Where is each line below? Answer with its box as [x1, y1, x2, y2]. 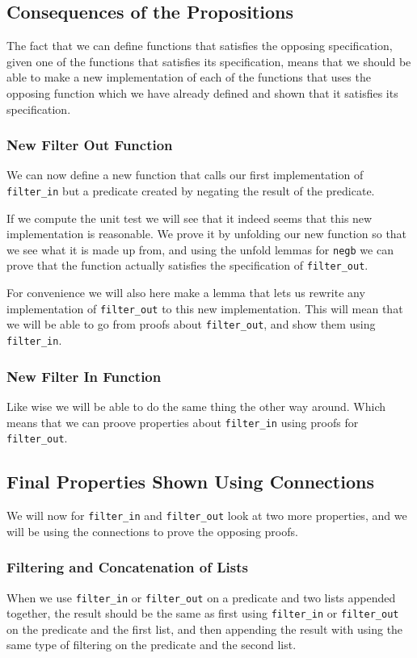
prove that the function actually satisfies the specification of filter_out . [6, 257, 369, 274]
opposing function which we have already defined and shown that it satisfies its [6, 84, 398, 101]
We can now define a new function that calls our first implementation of [6, 166, 364, 183]
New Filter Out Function [6, 135, 173, 155]
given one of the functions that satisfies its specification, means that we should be [6, 52, 411, 69]
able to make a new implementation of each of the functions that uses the [6, 69, 371, 86]
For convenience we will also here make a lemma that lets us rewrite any [6, 284, 365, 301]
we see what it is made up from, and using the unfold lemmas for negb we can [6, 241, 394, 258]
